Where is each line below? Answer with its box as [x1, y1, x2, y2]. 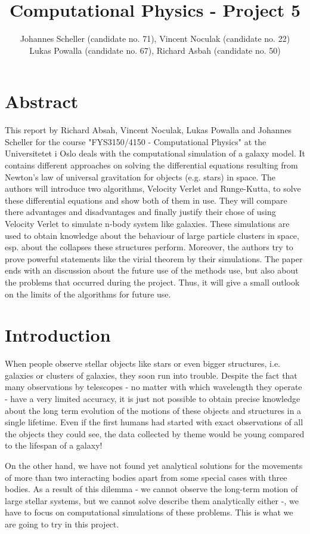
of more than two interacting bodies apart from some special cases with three [5, 471, 287, 483]
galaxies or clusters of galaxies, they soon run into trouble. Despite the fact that [5, 369, 297, 381]
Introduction [5, 323, 111, 347]
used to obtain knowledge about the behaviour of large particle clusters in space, [5, 229, 299, 241]
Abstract [5, 89, 79, 113]
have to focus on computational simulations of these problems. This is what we [5, 506, 293, 518]
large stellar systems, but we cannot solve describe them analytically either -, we [5, 494, 299, 507]
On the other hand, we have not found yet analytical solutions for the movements [5, 459, 303, 472]
